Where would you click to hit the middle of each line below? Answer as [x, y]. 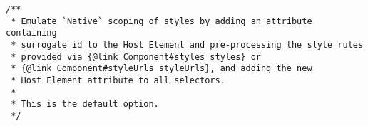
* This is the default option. [85, 104]
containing [31, 33]
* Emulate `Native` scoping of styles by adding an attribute [162, 21]
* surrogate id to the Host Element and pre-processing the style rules [187, 44]
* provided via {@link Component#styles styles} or [136, 57]
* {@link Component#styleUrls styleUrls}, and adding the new [162, 69]
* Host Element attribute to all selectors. [118, 80]
